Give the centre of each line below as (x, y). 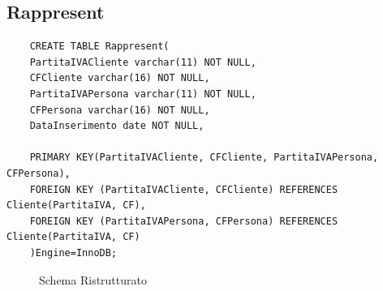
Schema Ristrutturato (93, 279)
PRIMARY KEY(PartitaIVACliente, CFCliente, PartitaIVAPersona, (204, 158)
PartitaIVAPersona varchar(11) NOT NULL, (143, 94)
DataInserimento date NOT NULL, (117, 126)
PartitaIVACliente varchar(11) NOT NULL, (143, 62)
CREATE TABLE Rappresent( (99, 47)
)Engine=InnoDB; (73, 252)
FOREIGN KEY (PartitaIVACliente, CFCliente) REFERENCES (184, 189)
